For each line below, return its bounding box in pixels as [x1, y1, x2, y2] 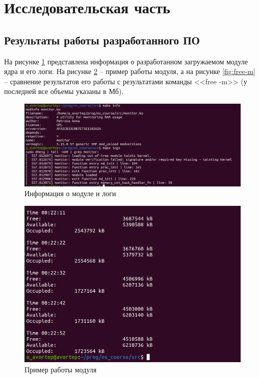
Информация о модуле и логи [24, 188, 116, 199]
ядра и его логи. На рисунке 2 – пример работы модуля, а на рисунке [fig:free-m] [4, 66, 255, 77]
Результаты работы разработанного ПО [4, 32, 200, 48]
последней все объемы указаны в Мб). [4, 86, 124, 97]
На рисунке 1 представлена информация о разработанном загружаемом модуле [4, 56, 248, 66]
